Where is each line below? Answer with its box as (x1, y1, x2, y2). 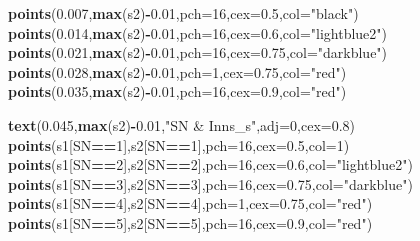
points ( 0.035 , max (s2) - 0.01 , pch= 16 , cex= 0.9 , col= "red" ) (8, 81, 347, 102)
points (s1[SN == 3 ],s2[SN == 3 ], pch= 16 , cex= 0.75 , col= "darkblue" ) (8, 173, 413, 194)
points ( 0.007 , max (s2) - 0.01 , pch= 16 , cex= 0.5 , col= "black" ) (8, 3, 359, 23)
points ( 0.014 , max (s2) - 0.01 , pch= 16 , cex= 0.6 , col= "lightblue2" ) (8, 22, 388, 43)
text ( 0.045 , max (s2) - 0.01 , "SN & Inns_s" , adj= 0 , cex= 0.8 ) (8, 114, 356, 135)
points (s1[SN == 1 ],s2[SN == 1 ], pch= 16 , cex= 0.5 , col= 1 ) (8, 134, 350, 155)
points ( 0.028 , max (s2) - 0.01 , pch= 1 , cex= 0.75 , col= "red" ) (8, 61, 347, 82)
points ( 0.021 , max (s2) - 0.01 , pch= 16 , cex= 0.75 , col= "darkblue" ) (8, 42, 388, 63)
